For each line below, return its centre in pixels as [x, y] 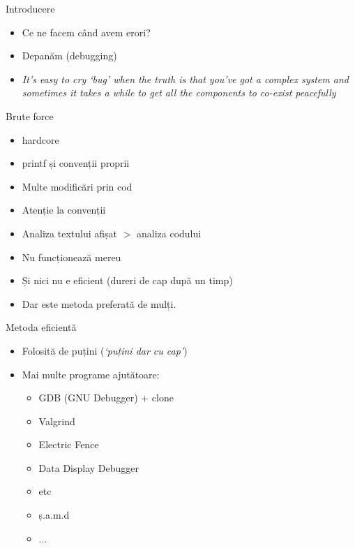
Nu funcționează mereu [71, 257]
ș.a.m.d [54, 515]
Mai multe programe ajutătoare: [91, 374]
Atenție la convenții [64, 210]
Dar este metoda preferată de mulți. [99, 303]
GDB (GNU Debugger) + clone [106, 398]
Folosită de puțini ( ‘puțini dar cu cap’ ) [105, 350]
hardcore [40, 139]
